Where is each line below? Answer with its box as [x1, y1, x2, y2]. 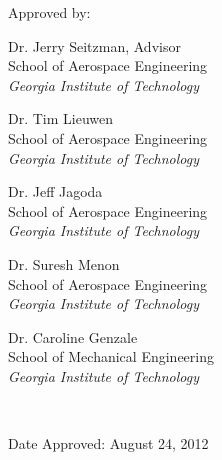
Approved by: [8, 2, 91, 22]
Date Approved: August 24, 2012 [8, 433, 209, 454]
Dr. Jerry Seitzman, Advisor [8, 35, 181, 56]
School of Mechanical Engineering [8, 346, 214, 367]
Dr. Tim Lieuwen [8, 108, 114, 129]
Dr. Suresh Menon [8, 253, 120, 274]
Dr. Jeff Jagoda [8, 181, 103, 202]
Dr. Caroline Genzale [8, 326, 138, 347]
